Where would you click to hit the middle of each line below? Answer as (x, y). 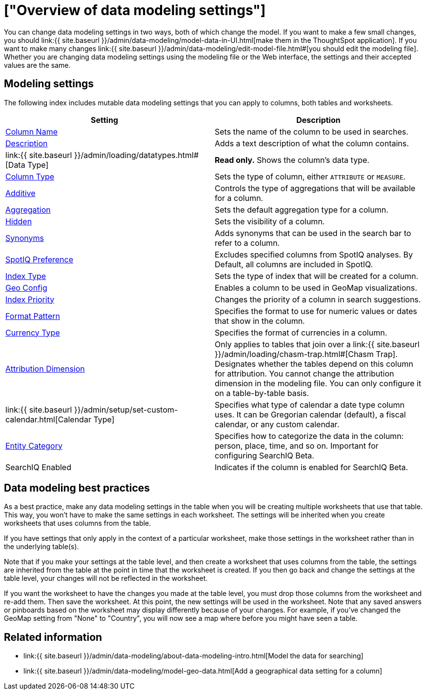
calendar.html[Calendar (48, 419)
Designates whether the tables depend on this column (314, 364)
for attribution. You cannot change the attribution (304, 373)
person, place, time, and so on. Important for (297, 446)
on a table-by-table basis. (262, 393)
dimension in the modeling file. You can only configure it (318, 383)
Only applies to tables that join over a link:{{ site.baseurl (317, 344)
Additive (20, 193)
